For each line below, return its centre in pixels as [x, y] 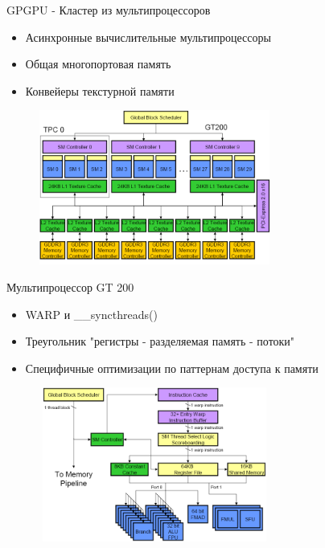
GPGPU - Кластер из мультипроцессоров [109, 10]
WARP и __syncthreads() [91, 314]
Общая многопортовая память [98, 64]
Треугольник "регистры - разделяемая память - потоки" [160, 341]
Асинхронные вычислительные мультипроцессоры [148, 37]
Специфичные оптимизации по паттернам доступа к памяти [172, 368]
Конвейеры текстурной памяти [100, 90]
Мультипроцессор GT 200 [70, 286]
